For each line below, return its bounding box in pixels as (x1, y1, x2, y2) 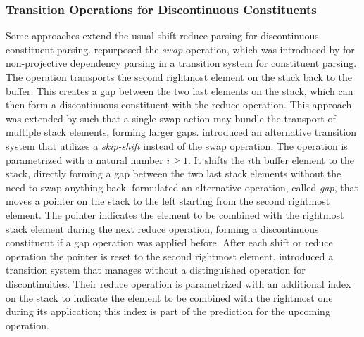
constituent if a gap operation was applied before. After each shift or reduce (6, 235, 333, 250)
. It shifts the (187, 152, 245, 167)
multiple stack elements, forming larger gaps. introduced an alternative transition (6, 125, 356, 139)
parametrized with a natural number (6, 152, 163, 167)
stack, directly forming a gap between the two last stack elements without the (6, 166, 341, 181)
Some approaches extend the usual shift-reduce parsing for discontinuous (6, 28, 319, 43)
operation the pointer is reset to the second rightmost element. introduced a (6, 248, 334, 263)
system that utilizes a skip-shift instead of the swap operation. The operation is (6, 138, 348, 153)
